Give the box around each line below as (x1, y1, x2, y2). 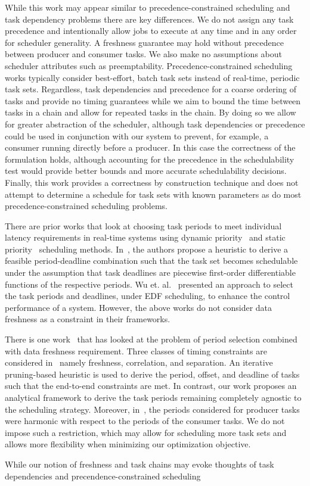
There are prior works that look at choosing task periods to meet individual (5, 219, 282, 232)
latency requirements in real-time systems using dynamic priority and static (5, 231, 286, 244)
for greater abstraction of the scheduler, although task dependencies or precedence (5, 117, 305, 130)
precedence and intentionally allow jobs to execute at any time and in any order (5, 24, 297, 37)
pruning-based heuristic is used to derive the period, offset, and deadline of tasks (5, 367, 300, 380)
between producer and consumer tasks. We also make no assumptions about (5, 48, 282, 60)
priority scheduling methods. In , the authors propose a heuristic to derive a (5, 242, 289, 255)
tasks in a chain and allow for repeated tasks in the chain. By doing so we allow (5, 106, 296, 119)
